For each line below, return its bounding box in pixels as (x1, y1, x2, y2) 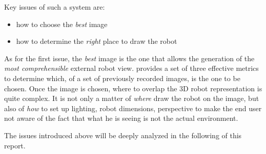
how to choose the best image (16, 18, 108, 29)
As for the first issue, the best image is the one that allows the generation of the (4, 53, 255, 63)
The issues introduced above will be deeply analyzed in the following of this (4, 130, 242, 140)
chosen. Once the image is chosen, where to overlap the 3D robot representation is (4, 83, 262, 93)
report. (4, 140, 26, 150)
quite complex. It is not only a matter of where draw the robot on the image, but (4, 93, 259, 104)
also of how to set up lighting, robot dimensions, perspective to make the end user (4, 102, 262, 113)
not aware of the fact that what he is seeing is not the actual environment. (4, 113, 238, 123)
